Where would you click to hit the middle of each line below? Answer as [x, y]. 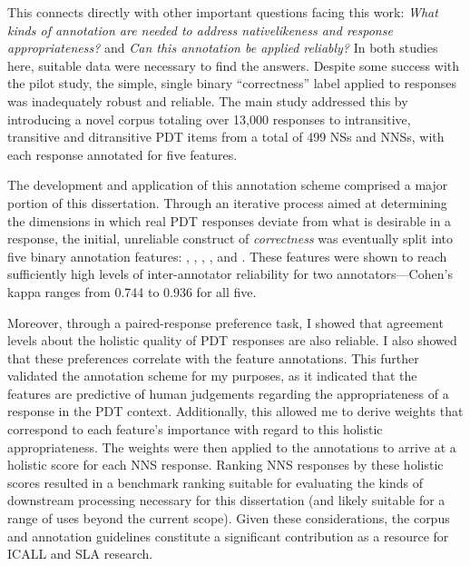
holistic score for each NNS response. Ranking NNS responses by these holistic [225, 465]
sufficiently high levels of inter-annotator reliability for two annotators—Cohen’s [230, 274]
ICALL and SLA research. [80, 554]
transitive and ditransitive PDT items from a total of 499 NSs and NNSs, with [226, 137]
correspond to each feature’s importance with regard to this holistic [195, 429]
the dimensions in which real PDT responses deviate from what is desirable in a [230, 220]
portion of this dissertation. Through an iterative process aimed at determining [227, 202]
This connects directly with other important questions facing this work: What [223, 12]
